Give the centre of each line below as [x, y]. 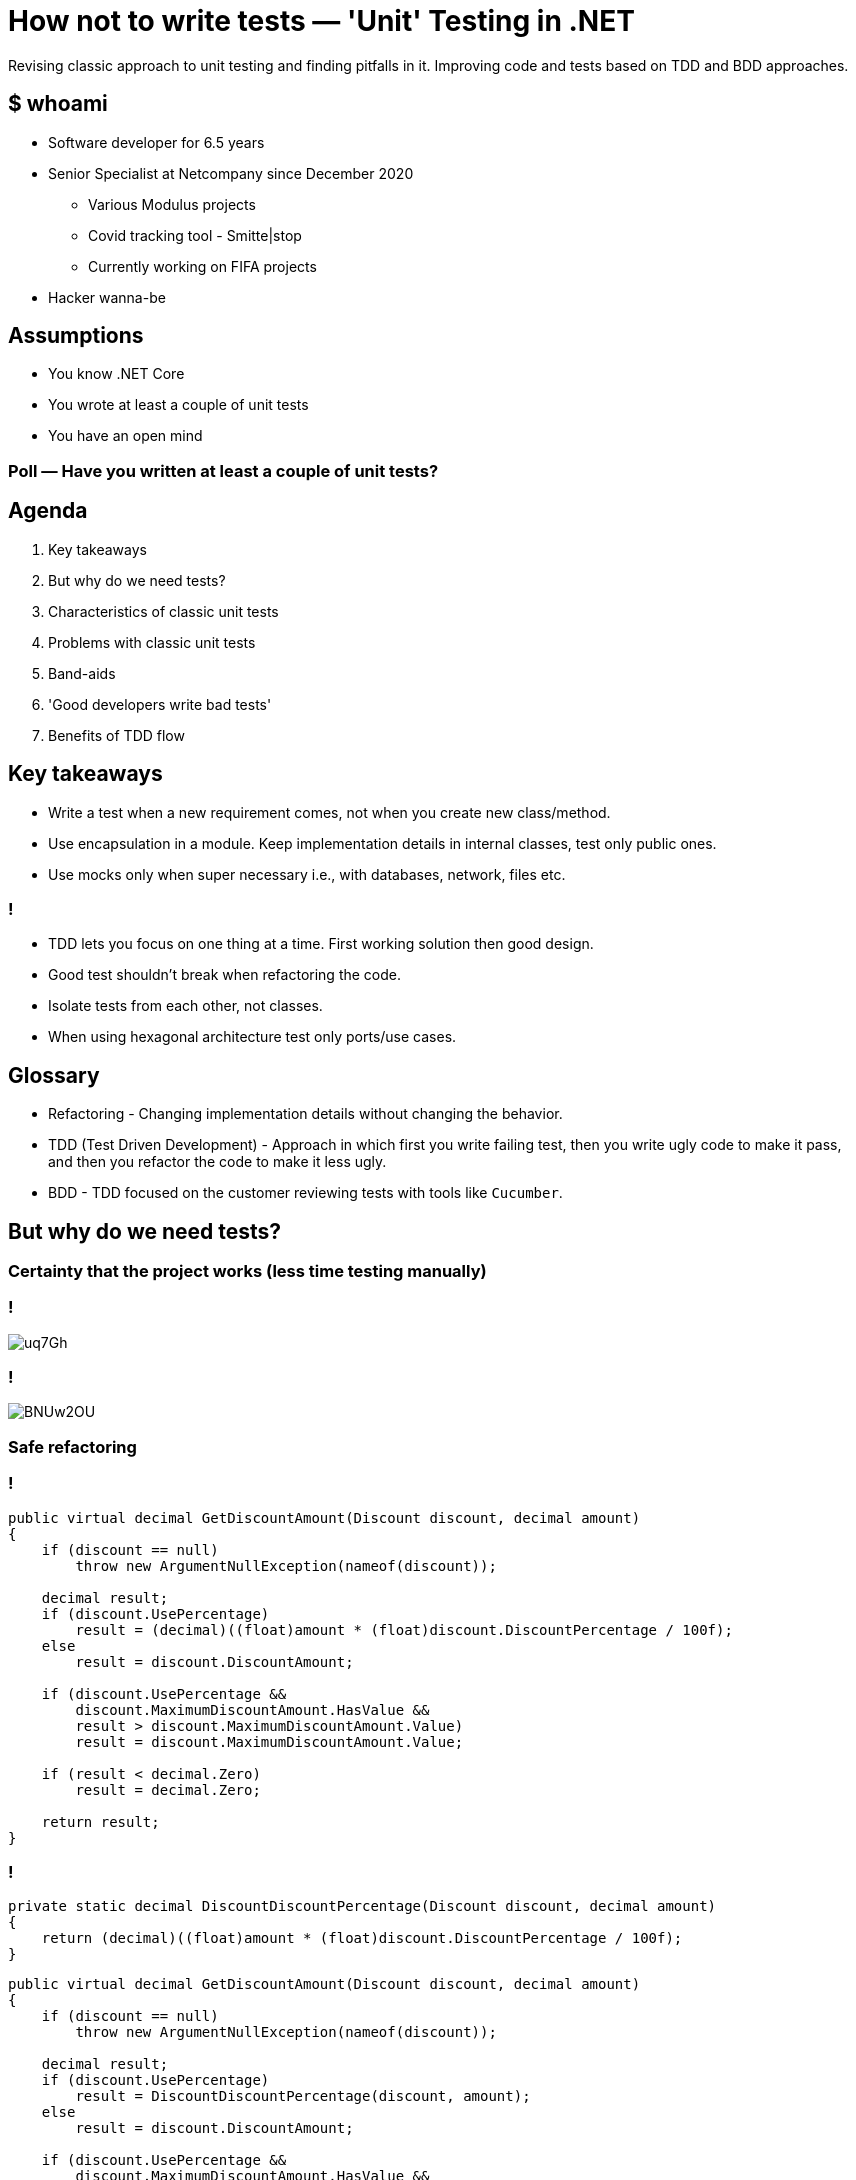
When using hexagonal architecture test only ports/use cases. [252, 1037]
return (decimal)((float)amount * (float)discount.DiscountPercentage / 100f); [362, 1938]
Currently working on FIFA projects [202, 266]
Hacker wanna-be [107, 297]
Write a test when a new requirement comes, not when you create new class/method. [329, 812]
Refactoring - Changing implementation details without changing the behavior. [305, 1114]
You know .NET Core [116, 374]
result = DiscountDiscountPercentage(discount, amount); [303, 2096]
